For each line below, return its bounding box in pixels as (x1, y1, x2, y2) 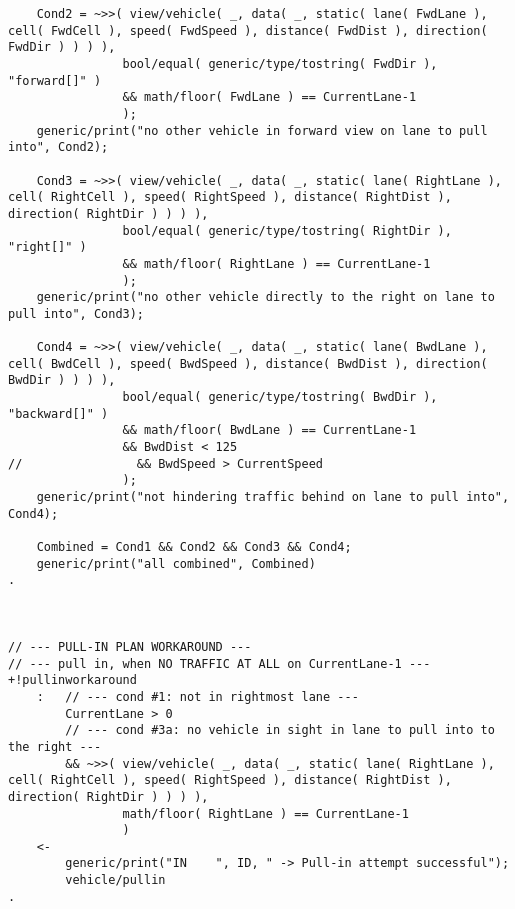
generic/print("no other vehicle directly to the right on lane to (36, 290, 495, 305)
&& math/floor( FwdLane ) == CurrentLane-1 (122, 90, 417, 105)
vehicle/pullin (65, 873, 166, 888)
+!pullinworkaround (8, 673, 137, 688)
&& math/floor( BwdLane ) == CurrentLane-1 (122, 423, 417, 438)
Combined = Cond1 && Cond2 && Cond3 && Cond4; (36, 540, 352, 554)
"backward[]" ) (8, 406, 109, 421)
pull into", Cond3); (8, 306, 145, 321)
